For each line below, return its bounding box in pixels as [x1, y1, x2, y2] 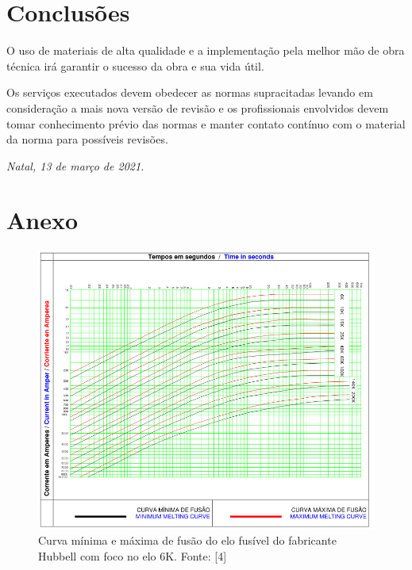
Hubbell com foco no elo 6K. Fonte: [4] [38, 548, 227, 564]
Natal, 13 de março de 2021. [6, 157, 144, 174]
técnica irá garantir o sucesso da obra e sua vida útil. [6, 57, 264, 74]
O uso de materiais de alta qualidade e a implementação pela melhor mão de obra [6, 42, 405, 59]
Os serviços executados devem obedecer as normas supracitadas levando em [6, 84, 373, 101]
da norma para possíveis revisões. [6, 131, 168, 147]
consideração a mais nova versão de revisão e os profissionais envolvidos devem [6, 99, 389, 116]
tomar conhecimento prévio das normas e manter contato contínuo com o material [6, 115, 406, 132]
